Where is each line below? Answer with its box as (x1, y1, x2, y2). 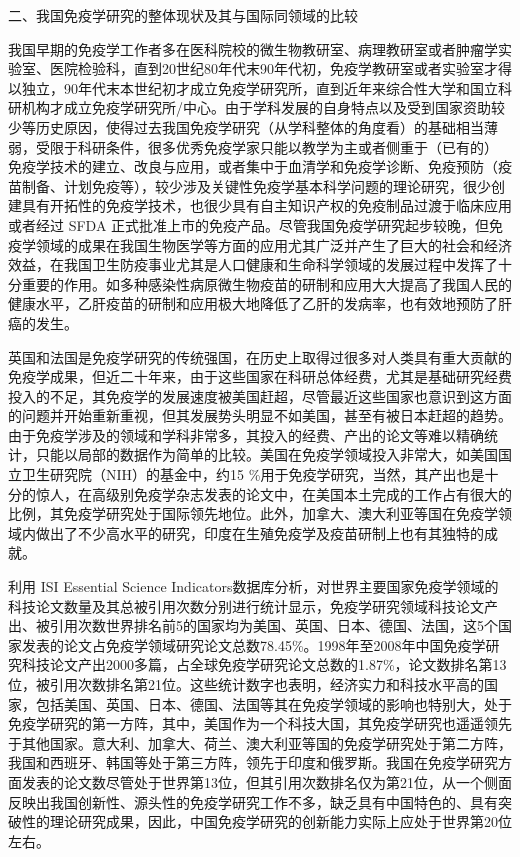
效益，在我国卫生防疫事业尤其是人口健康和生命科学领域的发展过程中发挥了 (8, 254, 498, 275)
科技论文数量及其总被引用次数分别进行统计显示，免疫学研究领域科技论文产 (8, 595, 498, 616)
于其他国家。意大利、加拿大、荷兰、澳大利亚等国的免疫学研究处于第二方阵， (8, 732, 512, 753)
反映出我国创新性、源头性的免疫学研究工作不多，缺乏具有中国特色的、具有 (8, 791, 498, 812)
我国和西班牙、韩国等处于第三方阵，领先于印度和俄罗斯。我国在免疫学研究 (8, 752, 498, 773)
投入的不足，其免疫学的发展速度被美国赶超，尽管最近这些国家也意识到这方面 (8, 385, 512, 406)
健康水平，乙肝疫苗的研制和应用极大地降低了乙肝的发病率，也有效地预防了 (8, 293, 498, 314)
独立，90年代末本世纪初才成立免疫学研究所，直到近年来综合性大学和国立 (21, 77, 498, 98)
